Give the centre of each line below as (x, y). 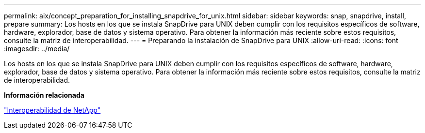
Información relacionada (44, 95)
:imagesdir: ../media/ (37, 49)
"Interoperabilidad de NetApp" (52, 110)
